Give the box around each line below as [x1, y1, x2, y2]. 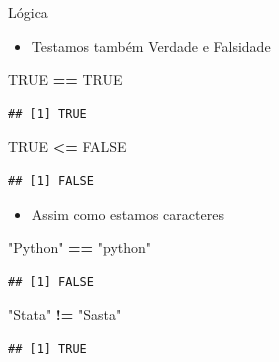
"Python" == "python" [8, 237, 152, 258]
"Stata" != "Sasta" [8, 304, 122, 325]
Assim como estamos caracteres [31, 203, 224, 224]
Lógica [8, 2, 48, 22]
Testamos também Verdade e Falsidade [31, 35, 271, 56]
